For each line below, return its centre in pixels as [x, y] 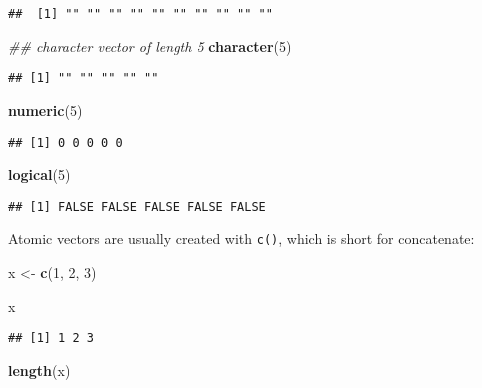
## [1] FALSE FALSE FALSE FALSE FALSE [137, 206]
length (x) [39, 369]
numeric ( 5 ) [45, 109]
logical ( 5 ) [39, 174]
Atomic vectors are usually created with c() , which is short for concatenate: [241, 238]
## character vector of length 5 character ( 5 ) [150, 45]
